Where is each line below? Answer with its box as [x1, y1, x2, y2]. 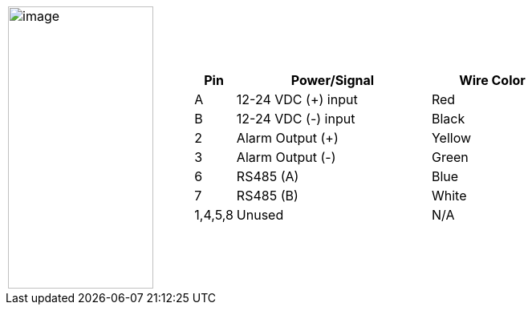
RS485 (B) [236, 188, 298, 204]
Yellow [431, 130, 472, 146]
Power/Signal [290, 72, 375, 88]
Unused [236, 207, 284, 223]
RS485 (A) [236, 168, 299, 184]
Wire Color [459, 72, 526, 88]
